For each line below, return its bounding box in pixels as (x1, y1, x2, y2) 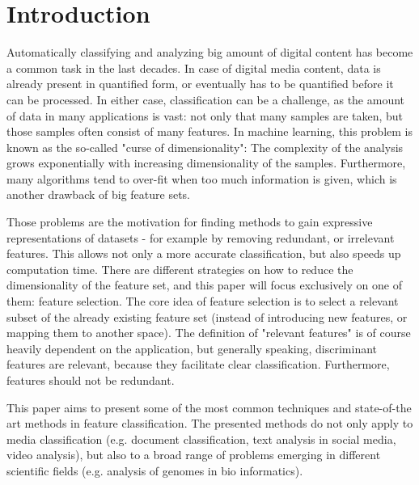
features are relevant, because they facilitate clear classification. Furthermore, (6, 356, 390, 373)
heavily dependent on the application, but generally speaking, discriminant (6, 339, 378, 356)
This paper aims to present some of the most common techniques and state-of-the (6, 399, 412, 415)
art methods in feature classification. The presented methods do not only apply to (6, 415, 413, 432)
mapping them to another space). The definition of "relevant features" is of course (6, 324, 411, 341)
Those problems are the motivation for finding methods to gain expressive (6, 213, 373, 230)
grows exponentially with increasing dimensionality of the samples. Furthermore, (6, 154, 406, 171)
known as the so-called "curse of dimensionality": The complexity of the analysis (6, 138, 404, 155)
